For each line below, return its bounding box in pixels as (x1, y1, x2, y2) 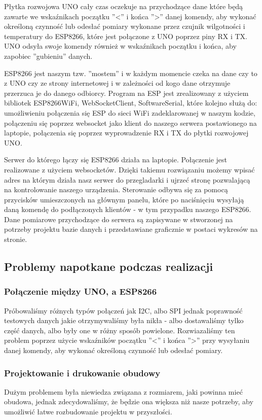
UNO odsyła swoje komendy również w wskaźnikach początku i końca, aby (4, 41, 237, 51)
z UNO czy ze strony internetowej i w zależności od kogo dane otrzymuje (4, 78, 231, 88)
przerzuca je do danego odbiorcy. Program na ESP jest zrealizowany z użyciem (4, 87, 249, 98)
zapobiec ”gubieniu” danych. (4, 50, 93, 61)
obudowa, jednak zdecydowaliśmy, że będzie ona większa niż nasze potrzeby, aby (4, 396, 253, 407)
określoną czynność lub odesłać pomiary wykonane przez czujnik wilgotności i (4, 21, 245, 31)
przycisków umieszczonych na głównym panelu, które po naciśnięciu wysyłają (4, 194, 244, 204)
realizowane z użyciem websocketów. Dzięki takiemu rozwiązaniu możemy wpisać (4, 164, 255, 174)
